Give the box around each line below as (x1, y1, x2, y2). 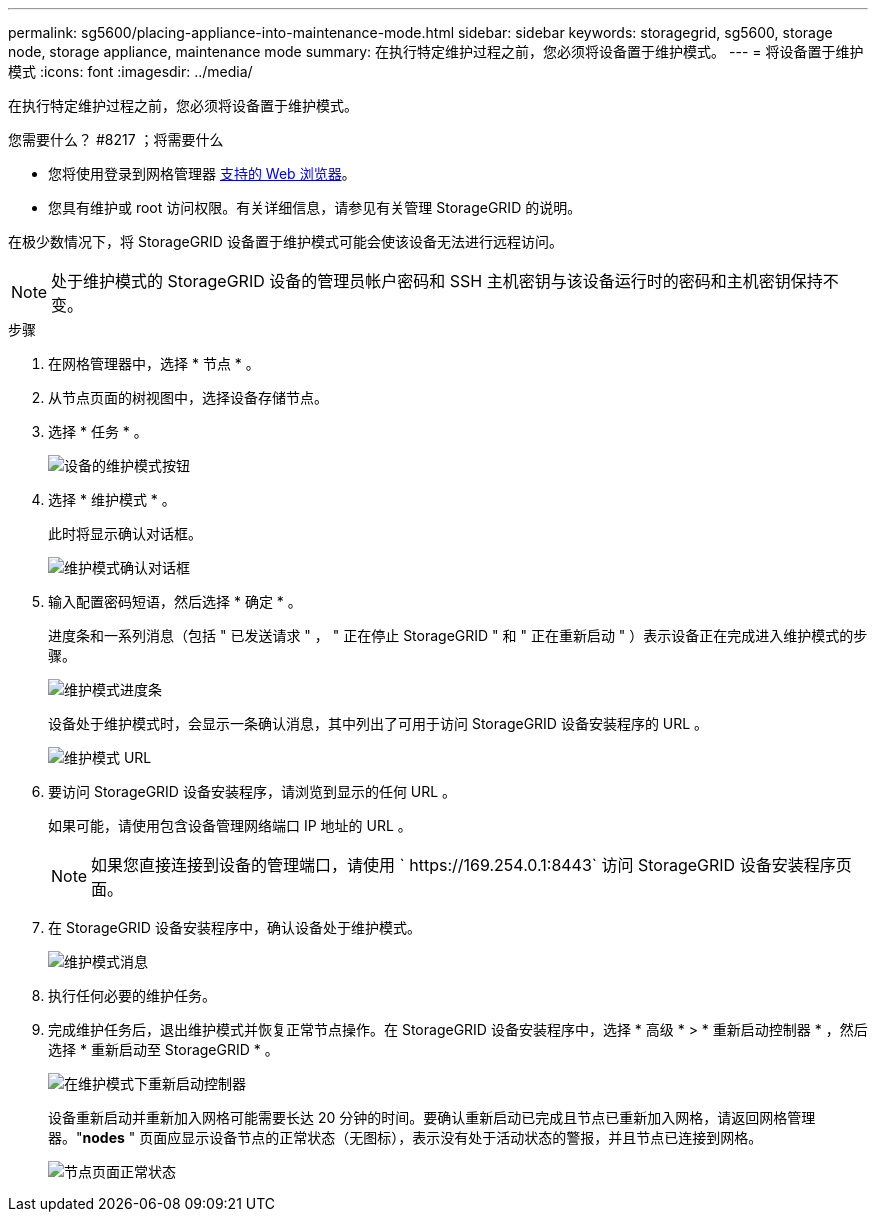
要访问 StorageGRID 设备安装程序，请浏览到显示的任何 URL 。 (48, 783, 457, 800)
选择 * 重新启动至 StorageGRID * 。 (48, 1041, 279, 1058)
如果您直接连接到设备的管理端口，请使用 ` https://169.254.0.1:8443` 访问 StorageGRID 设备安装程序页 (91, 855, 852, 875)
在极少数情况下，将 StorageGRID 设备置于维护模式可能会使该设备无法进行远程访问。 (8, 233, 563, 250)
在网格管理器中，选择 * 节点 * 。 (48, 355, 260, 372)
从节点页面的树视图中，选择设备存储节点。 (48, 389, 328, 406)
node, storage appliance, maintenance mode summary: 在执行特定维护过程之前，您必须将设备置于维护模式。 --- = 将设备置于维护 (8, 43, 864, 60)
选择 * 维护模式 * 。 (48, 491, 176, 508)
